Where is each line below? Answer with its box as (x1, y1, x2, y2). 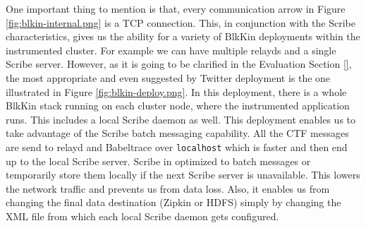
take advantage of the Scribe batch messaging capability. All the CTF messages (6, 126, 349, 140)
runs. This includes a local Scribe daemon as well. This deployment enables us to (6, 112, 356, 126)
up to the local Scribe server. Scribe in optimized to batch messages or (6, 153, 311, 168)
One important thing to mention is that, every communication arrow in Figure (6, 1, 346, 16)
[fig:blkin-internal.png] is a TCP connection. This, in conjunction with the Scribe (6, 15, 355, 30)
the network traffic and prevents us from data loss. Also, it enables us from (6, 181, 330, 196)
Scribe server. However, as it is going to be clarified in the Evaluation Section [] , (6, 56, 352, 71)
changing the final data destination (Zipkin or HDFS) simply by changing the (6, 195, 341, 210)
